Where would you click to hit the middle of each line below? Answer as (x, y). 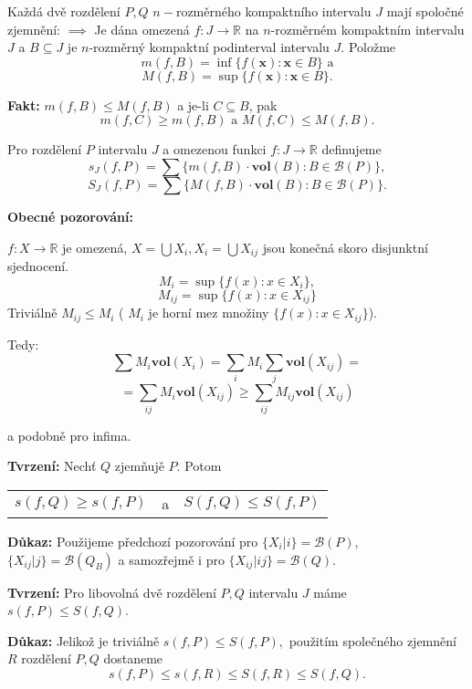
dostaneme (133, 658)
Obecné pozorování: (70, 216)
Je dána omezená (142, 29)
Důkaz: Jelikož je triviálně (84, 640)
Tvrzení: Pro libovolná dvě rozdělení (112, 592)
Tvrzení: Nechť (52, 466)
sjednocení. (38, 266)
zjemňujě (139, 466)
